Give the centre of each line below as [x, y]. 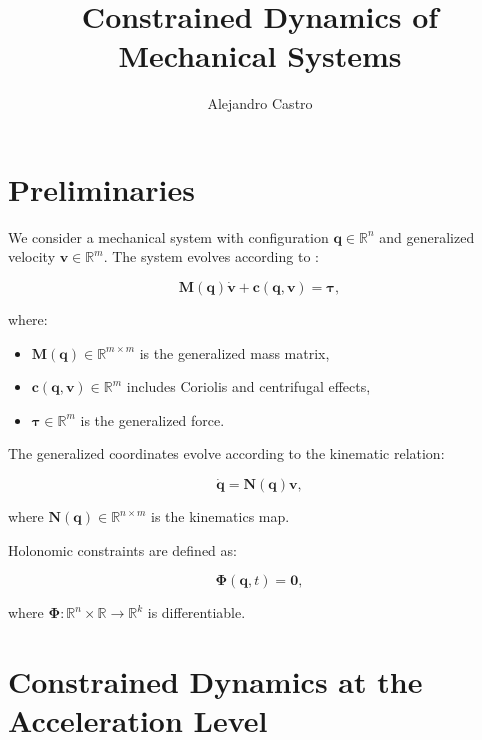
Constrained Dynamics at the [215, 681]
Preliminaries [101, 188]
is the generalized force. [152, 419]
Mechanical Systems [260, 55]
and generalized [427, 236]
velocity [32, 256]
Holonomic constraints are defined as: [122, 549]
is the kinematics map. [220, 516]
